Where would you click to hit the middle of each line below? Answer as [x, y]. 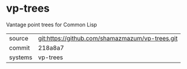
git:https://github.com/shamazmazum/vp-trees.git [108, 38]
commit [19, 47]
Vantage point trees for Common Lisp [52, 25]
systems [21, 57]
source [19, 38]
